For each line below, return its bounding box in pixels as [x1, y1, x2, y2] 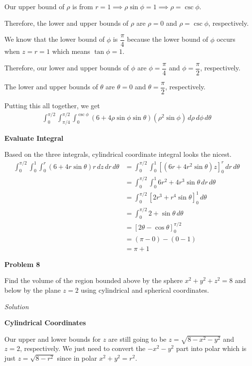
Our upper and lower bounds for [4, 333, 101, 344]
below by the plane [4, 284, 61, 295]
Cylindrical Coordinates [4, 317, 86, 328]
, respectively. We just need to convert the [20, 343, 146, 353]
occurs [217, 34, 235, 44]
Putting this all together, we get [4, 100, 100, 110]
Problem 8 [4, 259, 40, 269]
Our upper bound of [4, 1, 65, 11]
